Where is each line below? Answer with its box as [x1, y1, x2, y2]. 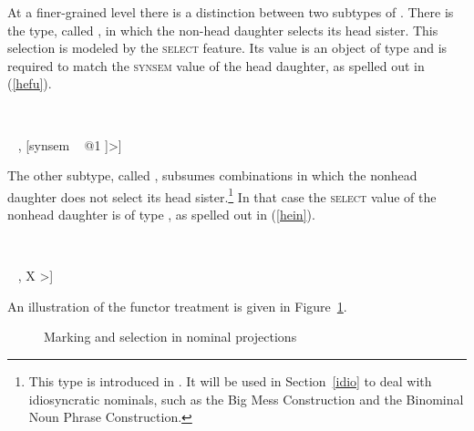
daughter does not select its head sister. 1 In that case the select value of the [7, 184, 437, 206]
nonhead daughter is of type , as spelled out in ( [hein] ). [7, 205, 315, 223]
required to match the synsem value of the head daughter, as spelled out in [7, 56, 425, 75]
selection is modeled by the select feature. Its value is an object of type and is [7, 38, 448, 57]
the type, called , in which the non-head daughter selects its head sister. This [7, 20, 438, 39]
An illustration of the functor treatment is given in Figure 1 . [7, 296, 347, 315]
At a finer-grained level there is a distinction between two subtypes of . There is [7, 3, 454, 21]
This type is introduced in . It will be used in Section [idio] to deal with [28, 371, 432, 390]
